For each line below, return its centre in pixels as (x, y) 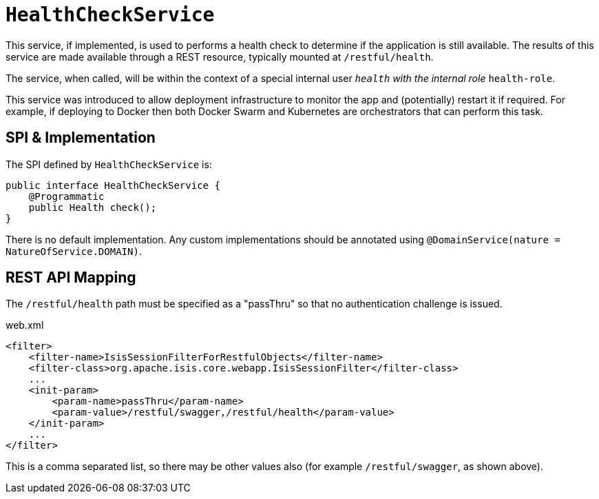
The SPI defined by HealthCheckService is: (109, 164)
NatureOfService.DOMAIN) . (74, 251)
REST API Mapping (71, 278)
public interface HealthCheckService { (113, 185)
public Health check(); (93, 207)
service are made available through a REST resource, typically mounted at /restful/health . (220, 57)
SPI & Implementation (81, 138)
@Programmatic (66, 196)
